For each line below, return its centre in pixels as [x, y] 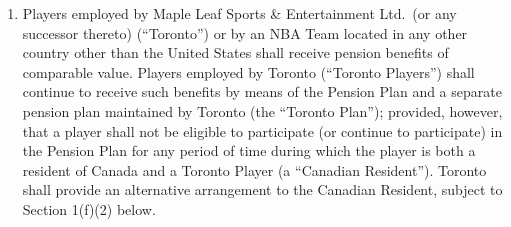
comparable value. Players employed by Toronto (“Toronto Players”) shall [248, 71]
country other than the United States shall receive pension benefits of [235, 52]
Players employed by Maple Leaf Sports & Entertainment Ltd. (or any [239, 13]
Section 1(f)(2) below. [89, 208]
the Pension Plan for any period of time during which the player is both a [249, 150]
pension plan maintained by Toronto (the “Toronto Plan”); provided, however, [262, 110]
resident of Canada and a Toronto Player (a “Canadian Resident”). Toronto [254, 169]
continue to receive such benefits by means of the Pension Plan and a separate [262, 91]
